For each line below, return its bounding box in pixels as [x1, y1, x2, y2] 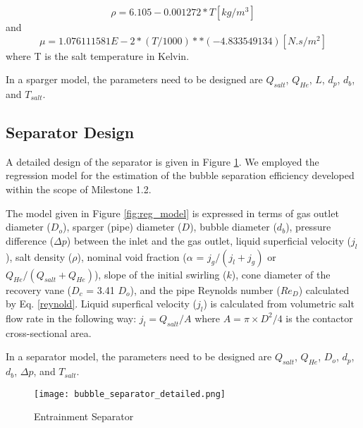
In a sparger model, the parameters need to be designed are [6, 72, 263, 87]
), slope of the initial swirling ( [94, 267, 227, 281]
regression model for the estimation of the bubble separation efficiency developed [6, 168, 355, 183]
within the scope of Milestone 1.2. [6, 181, 152, 196]
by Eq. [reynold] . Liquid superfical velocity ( [6, 296, 197, 311]
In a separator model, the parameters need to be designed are [6, 349, 272, 364]
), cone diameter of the [231, 267, 331, 281]
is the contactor [285, 310, 353, 325]
